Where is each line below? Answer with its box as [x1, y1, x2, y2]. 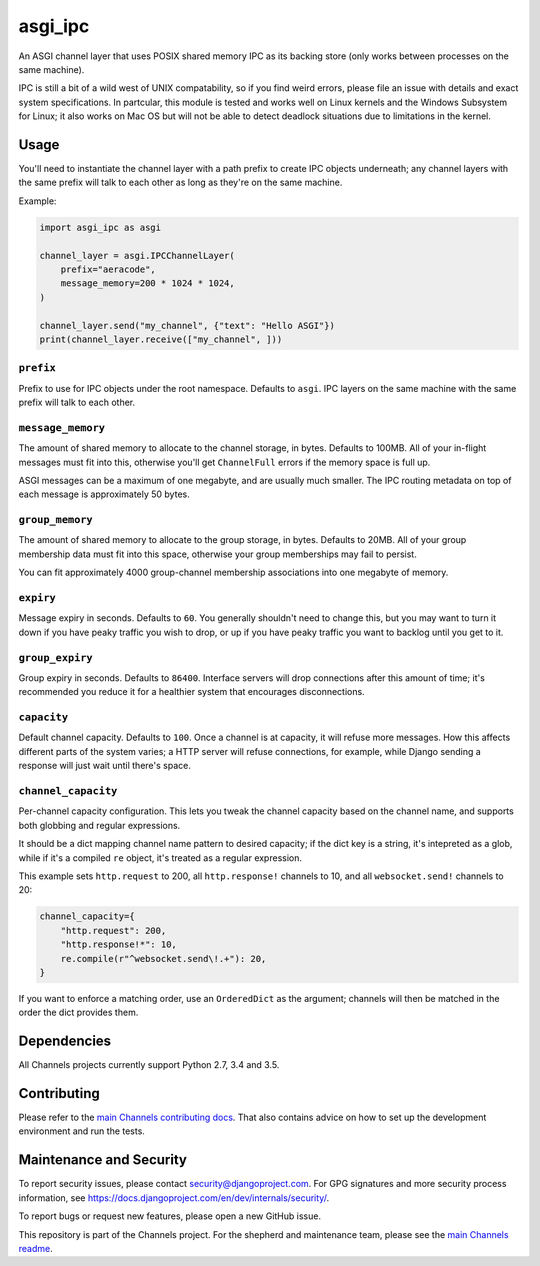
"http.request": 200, [60, 925, 167, 936]
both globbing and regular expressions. [18, 819, 181, 831]
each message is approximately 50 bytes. [18, 488, 190, 500]
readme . [18, 1242, 54, 1254]
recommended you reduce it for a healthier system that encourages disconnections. [18, 686, 365, 698]
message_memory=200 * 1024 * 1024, [60, 278, 235, 289]
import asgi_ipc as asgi [39, 221, 162, 233]
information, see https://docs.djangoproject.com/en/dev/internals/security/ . [18, 1191, 330, 1204]
